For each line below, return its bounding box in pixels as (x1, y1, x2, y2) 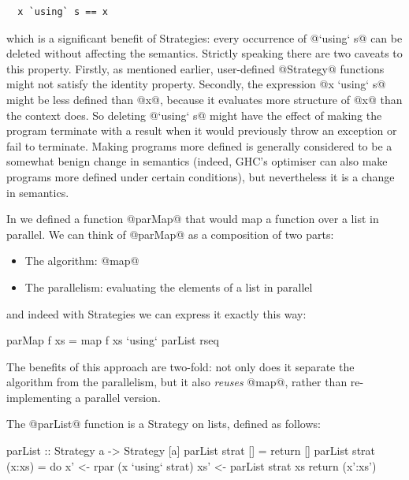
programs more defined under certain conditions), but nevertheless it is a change (6, 168, 395, 184)
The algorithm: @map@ (24, 252, 139, 269)
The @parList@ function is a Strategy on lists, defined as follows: (6, 415, 321, 432)
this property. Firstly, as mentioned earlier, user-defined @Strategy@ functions (6, 60, 385, 76)
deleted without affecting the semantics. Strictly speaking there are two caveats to (6, 45, 403, 61)
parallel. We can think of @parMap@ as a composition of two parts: (6, 225, 334, 242)
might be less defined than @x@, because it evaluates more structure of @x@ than (6, 91, 403, 107)
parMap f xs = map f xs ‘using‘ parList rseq (6, 332, 219, 348)
